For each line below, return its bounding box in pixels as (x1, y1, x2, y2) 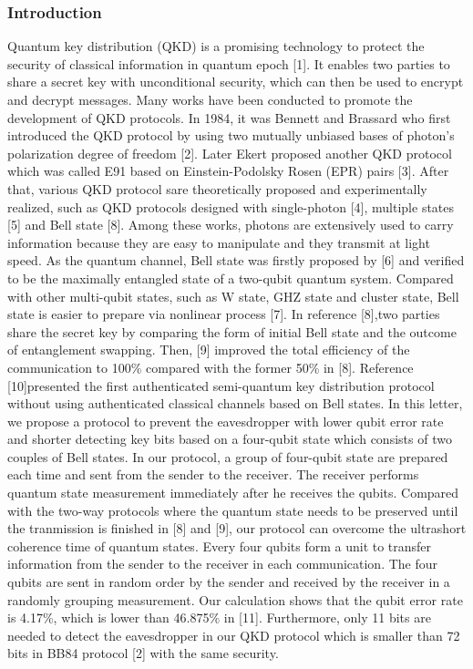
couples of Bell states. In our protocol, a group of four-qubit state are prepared (7, 447, 448, 466)
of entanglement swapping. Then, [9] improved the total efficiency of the (7, 340, 410, 359)
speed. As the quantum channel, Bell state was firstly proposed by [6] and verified (7, 251, 465, 270)
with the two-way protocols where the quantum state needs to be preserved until (7, 500, 458, 520)
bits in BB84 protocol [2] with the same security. (7, 643, 279, 663)
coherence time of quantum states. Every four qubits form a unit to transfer (7, 536, 432, 555)
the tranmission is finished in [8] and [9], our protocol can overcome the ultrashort (7, 519, 467, 538)
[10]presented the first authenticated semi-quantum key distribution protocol (7, 376, 435, 395)
